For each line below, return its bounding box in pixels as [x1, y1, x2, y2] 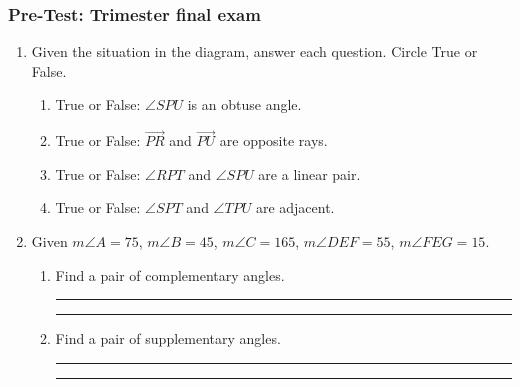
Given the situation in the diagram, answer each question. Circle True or [31, 41, 478, 62]
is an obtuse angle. [187, 94, 302, 115]
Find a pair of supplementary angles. [55, 328, 281, 349]
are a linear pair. [258, 163, 361, 184]
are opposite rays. [219, 130, 328, 151]
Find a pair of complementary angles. [55, 264, 285, 285]
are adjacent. [255, 197, 335, 218]
